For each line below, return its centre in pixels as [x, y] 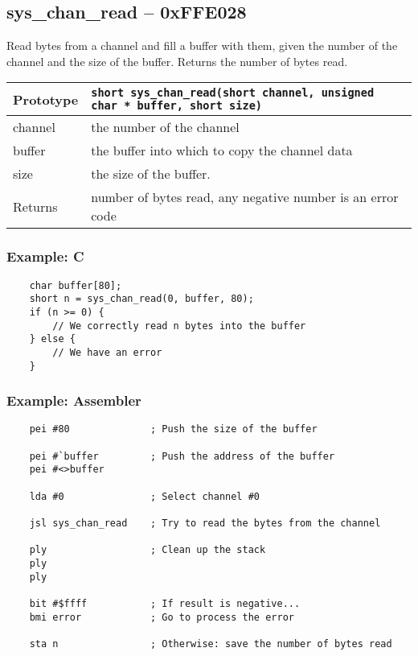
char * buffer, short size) [177, 106]
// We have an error [107, 352]
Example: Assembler [74, 400]
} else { [52, 339]
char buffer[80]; [76, 285]
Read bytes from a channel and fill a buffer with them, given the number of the [202, 45]
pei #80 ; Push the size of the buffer [173, 429]
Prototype [46, 99]
